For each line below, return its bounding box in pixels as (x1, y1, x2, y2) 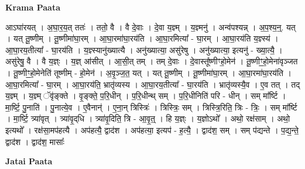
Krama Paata (5, 1, 60, 13)
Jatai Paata (5, 155, 53, 167)
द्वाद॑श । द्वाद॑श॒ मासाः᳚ (5, 135, 64, 147)
